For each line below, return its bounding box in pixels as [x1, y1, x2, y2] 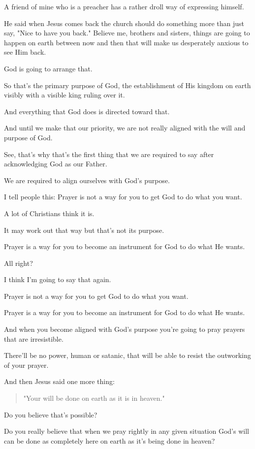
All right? [4, 257, 33, 268]
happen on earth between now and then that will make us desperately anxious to [4, 37, 249, 47]
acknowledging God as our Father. [4, 159, 107, 169]
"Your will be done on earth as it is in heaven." [23, 393, 165, 403]
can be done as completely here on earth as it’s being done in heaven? [4, 435, 215, 446]
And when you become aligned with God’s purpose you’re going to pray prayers [4, 324, 245, 334]
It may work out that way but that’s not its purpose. [4, 224, 164, 235]
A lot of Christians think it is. [4, 208, 95, 218]
